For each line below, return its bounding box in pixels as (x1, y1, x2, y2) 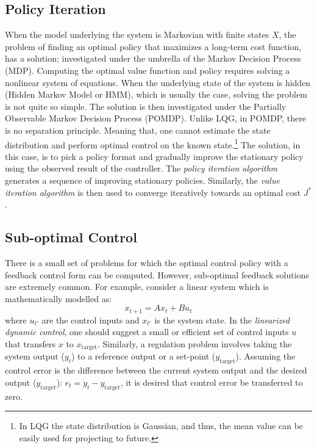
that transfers (5, 337, 56, 350)
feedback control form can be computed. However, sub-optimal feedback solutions (5, 268, 309, 281)
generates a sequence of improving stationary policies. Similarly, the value (5, 173, 280, 186)
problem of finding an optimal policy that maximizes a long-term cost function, (5, 40, 301, 52)
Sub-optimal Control (5, 228, 137, 247)
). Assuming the (235, 350, 296, 363)
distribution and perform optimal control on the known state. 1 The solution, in (5, 136, 301, 151)
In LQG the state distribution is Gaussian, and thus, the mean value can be (19, 419, 304, 432)
